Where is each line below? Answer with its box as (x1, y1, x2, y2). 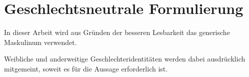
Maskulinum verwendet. (4, 36, 77, 47)
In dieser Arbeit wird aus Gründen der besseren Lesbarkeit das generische (4, 27, 230, 37)
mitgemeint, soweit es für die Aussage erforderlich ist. (4, 63, 168, 73)
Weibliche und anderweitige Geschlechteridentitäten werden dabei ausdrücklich (4, 53, 245, 64)
